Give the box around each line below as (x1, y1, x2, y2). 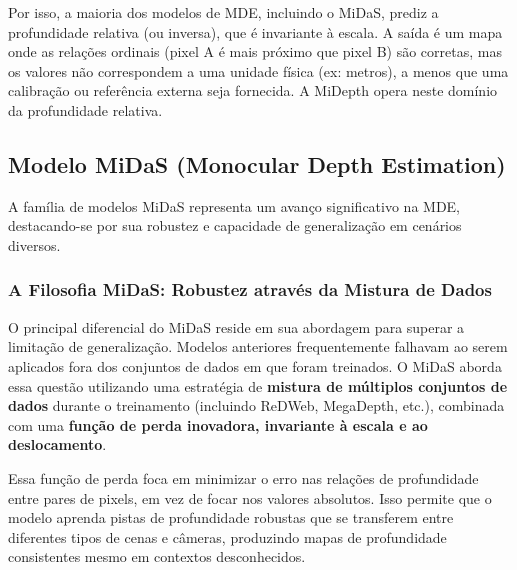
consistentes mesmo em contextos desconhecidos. (8, 546, 306, 567)
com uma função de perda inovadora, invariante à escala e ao (8, 414, 428, 435)
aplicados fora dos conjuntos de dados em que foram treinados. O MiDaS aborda (8, 355, 502, 376)
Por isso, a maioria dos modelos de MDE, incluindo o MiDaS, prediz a (8, 2, 439, 22)
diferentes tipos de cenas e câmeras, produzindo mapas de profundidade (8, 526, 447, 547)
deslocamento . (8, 434, 107, 455)
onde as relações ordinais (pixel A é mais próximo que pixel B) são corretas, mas (8, 41, 502, 62)
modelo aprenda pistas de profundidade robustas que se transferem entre (8, 507, 454, 528)
